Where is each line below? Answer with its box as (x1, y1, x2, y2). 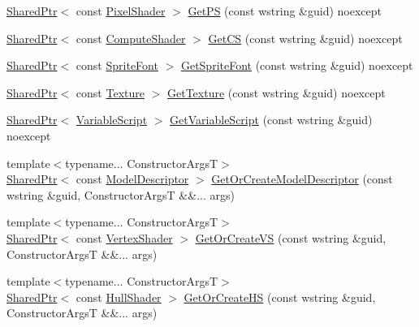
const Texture (76, 84, 145, 101)
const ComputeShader (76, 29, 186, 46)
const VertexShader (76, 229, 173, 246)
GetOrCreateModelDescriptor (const (211, 170, 393, 187)
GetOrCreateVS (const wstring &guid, (195, 229, 387, 246)
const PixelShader (76, 2, 166, 19)
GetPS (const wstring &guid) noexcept (188, 2, 382, 19)
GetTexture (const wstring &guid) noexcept (166, 84, 386, 101)
